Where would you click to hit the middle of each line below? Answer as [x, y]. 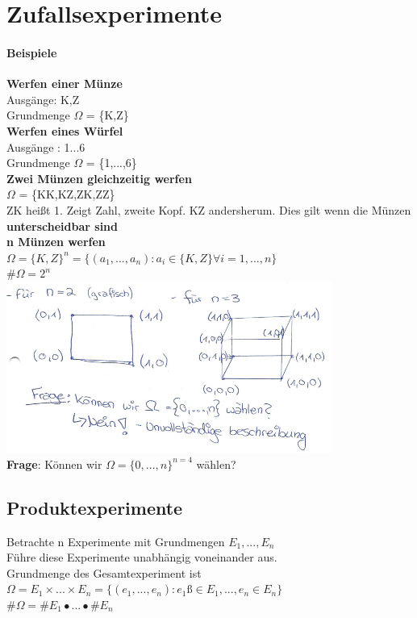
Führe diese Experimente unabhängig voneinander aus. [142, 557]
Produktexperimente [95, 507]
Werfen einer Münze [65, 84]
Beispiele [32, 52]
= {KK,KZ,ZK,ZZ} [67, 194]
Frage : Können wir [54, 463]
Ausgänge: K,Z [43, 99]
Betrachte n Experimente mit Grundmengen [116, 541]
